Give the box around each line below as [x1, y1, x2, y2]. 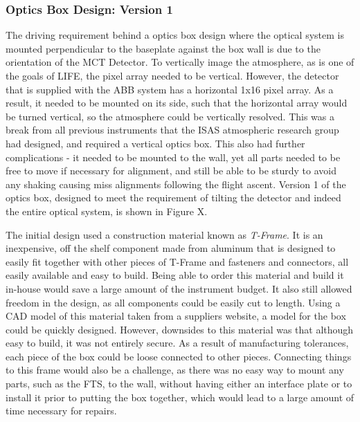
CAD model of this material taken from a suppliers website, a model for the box [6, 309, 346, 323]
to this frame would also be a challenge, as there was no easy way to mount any [6, 363, 344, 377]
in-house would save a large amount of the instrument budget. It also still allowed [6, 281, 352, 295]
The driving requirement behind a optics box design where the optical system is [6, 28, 344, 42]
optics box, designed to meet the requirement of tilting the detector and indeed [6, 190, 341, 205]
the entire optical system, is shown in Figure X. [6, 203, 208, 218]
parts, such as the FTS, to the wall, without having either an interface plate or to [6, 376, 352, 391]
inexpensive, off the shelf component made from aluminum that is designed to [6, 241, 336, 255]
